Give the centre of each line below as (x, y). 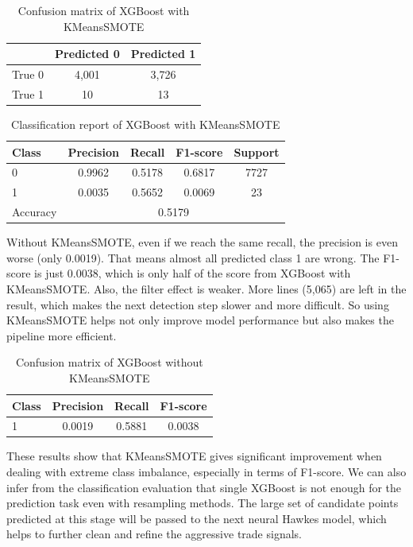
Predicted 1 (163, 54)
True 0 (28, 74)
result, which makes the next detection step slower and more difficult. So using (198, 304)
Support (257, 151)
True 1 (28, 93)
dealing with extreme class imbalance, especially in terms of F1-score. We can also (206, 472)
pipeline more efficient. (62, 335)
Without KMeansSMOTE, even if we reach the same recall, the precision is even (202, 242)
